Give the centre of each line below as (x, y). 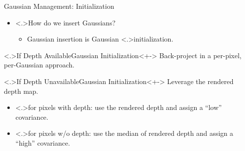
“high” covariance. (43, 142)
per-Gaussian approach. (39, 65)
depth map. (21, 91)
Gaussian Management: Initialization (59, 6)
